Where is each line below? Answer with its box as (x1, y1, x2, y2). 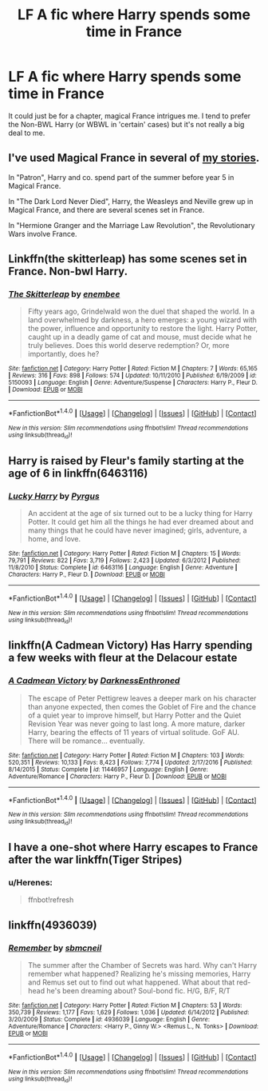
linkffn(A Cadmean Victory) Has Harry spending (8, 638, 253, 653)
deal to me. (8, 128, 45, 138)
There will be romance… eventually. (27, 736, 145, 745)
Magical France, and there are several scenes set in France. (8, 205, 205, 214)
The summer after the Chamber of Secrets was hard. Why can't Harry (27, 961, 258, 970)
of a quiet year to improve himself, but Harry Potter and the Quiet (27, 710, 242, 720)
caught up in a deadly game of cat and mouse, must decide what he (27, 332, 252, 342)
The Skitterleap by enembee (8, 289, 120, 300)
